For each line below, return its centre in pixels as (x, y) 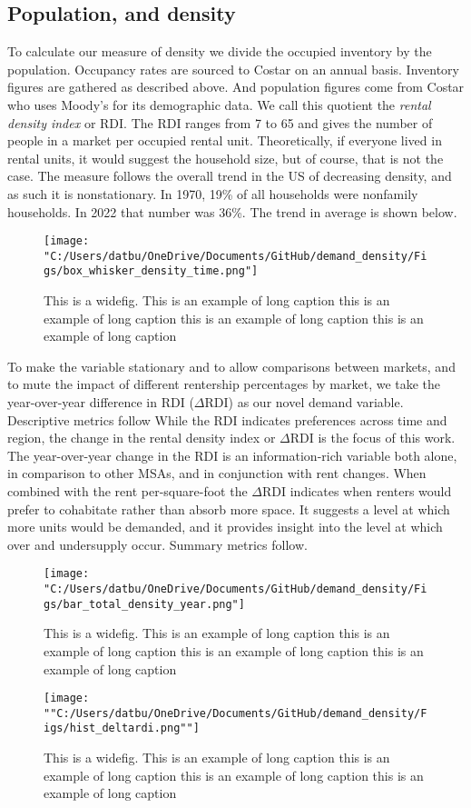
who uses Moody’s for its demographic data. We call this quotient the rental (219, 104)
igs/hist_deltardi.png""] (122, 728)
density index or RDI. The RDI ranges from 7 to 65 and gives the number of (220, 122)
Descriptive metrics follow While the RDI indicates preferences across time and (227, 419)
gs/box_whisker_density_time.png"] (151, 271)
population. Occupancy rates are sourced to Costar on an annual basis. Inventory (233, 69)
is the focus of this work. (387, 438)
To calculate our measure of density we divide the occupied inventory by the (220, 51)
